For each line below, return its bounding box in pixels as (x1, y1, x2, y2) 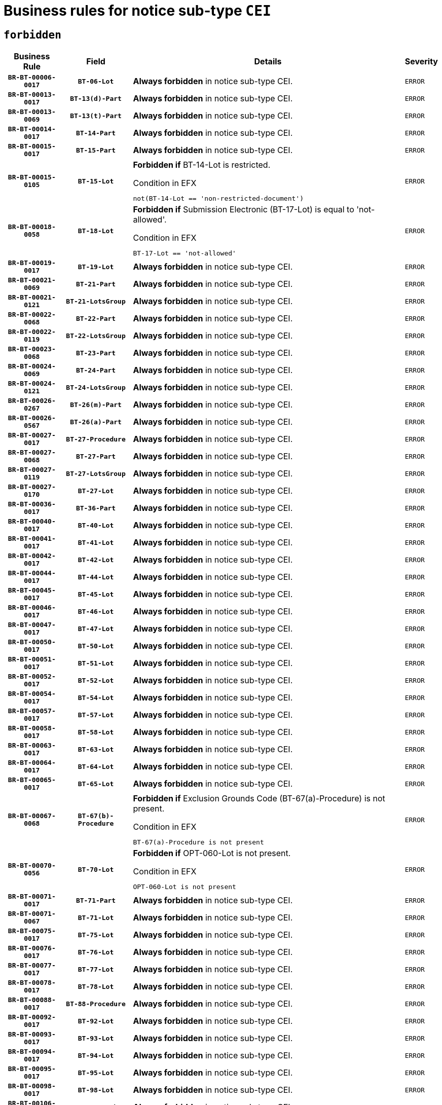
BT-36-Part (76, 504, 116, 512)
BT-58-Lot (78, 728, 114, 736)
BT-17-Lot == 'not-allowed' (133, 249, 236, 257)
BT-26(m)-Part (70, 400, 122, 409)
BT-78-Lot (78, 982, 114, 990)
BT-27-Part (76, 452, 116, 460)
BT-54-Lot (78, 693, 114, 702)
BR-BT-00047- (8, 621, 56, 629)
